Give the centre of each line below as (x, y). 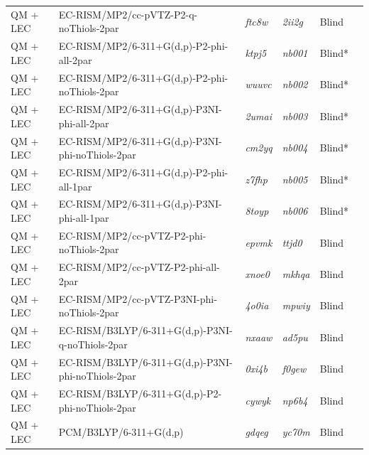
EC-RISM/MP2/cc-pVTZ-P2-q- (128, 14)
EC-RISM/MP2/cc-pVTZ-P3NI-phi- (138, 298)
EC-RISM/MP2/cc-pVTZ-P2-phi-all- (139, 267)
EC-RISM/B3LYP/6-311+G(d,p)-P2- (140, 393)
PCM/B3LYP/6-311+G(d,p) (121, 432)
